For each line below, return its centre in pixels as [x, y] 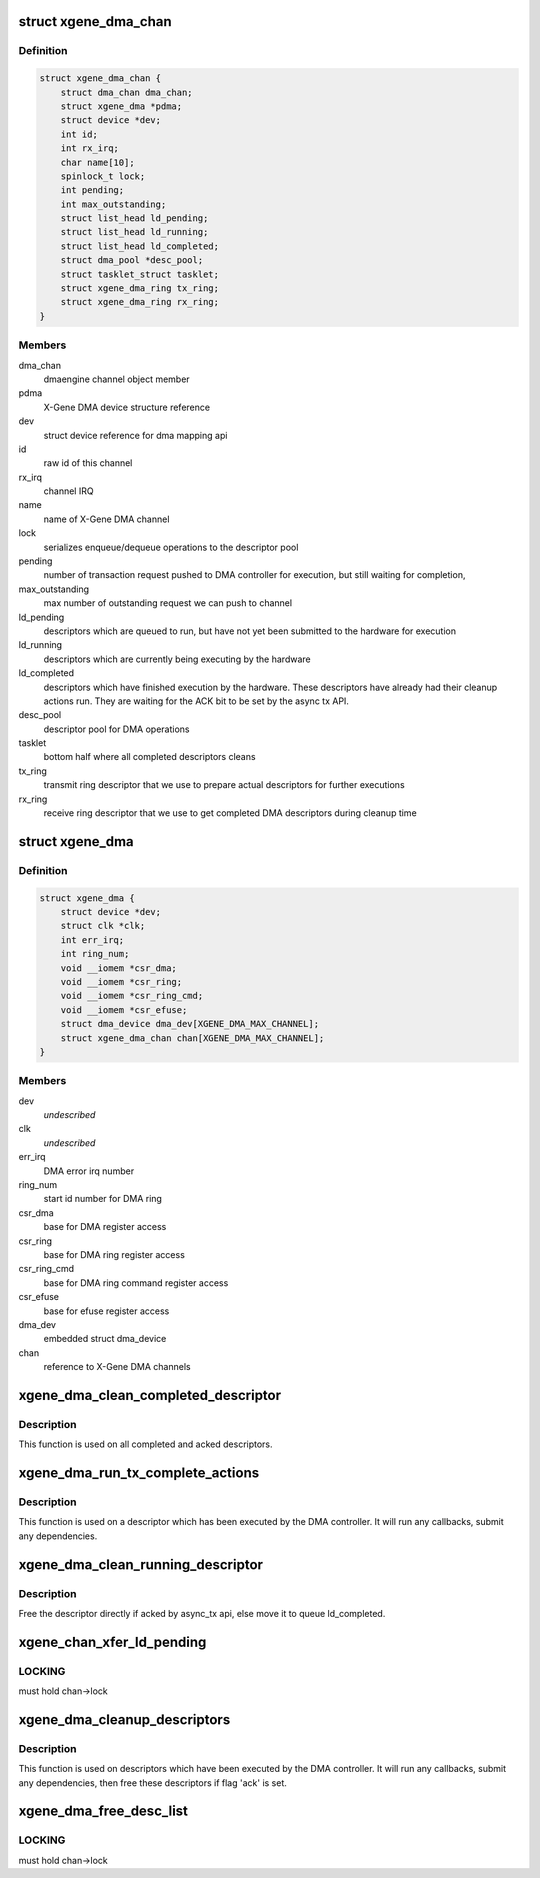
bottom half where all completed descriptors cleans [149, 757]
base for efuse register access [106, 1311]
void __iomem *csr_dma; [118, 968]
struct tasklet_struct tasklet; [140, 274]
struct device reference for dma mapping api [135, 435]
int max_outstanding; [113, 204]
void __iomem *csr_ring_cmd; [132, 996]
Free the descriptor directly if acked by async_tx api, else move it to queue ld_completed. [202, 1613]
